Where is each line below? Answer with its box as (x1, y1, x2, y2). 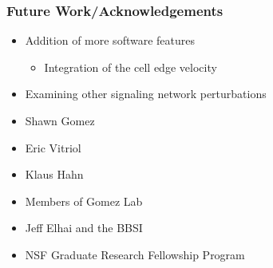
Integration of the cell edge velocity (44, 58, 217, 75)
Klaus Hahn (25, 166, 84, 183)
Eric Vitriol (25, 139, 81, 156)
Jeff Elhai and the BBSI (25, 219, 143, 236)
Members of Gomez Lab (25, 192, 143, 209)
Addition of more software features (25, 32, 196, 49)
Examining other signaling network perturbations (25, 85, 267, 102)
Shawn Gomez (25, 112, 95, 128)
